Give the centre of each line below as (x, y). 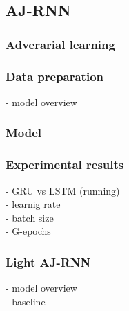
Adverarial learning (60, 44)
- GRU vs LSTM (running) (63, 190)
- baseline (26, 301)
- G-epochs (28, 231)
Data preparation (55, 76)
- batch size (30, 217)
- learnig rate (33, 204)
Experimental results (65, 165)
